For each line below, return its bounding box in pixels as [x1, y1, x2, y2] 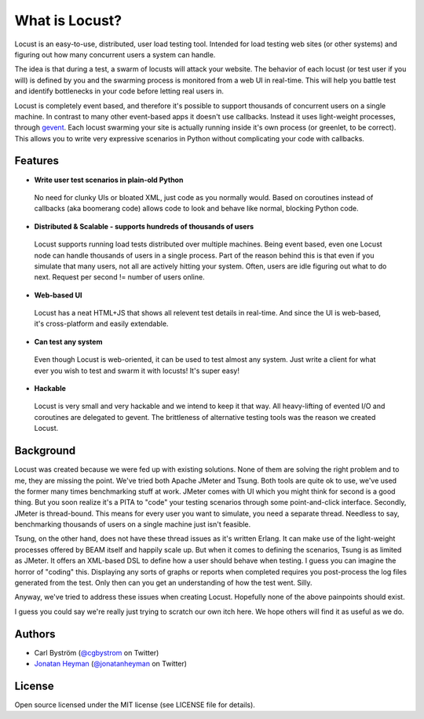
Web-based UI [34, 290, 82, 300]
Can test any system [34, 337, 103, 346]
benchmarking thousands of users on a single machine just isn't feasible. [14, 520, 251, 529]
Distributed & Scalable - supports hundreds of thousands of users [34, 221, 254, 231]
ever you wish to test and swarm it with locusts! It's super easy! [34, 366, 239, 375]
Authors [14, 627, 56, 641]
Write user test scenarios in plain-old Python [34, 175, 184, 184]
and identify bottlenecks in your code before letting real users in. [14, 86, 224, 96]
